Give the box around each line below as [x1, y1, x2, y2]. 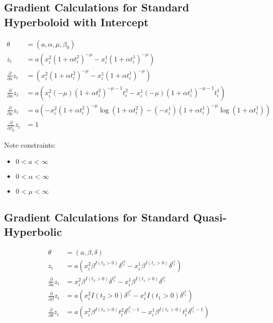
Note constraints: [4, 139, 56, 150]
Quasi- [193, 209, 227, 224]
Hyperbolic [4, 223, 62, 239]
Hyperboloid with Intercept [4, 14, 149, 29]
